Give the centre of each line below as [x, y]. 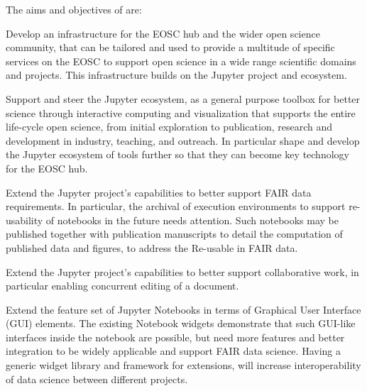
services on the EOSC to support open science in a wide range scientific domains [181, 61]
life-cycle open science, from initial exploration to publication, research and [169, 127]
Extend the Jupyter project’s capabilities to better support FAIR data [159, 192]
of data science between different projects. [97, 379]
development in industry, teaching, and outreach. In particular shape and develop [183, 140]
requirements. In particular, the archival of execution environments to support [176, 206]
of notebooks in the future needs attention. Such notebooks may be [192, 220]
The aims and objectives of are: [74, 9]
